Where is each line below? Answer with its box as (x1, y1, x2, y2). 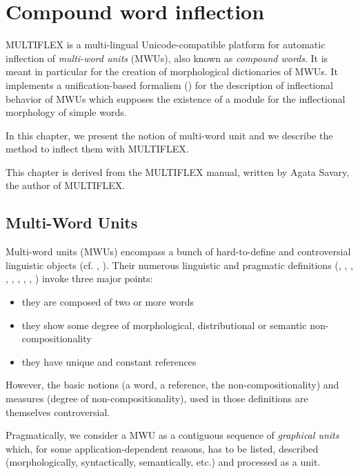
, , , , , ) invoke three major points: (6, 271, 153, 286)
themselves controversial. (6, 404, 110, 419)
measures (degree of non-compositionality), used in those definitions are (6, 391, 308, 406)
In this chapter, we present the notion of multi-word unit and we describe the (6, 128, 333, 142)
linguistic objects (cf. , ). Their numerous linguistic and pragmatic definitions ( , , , (6, 257, 353, 272)
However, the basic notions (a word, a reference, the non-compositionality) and (6, 377, 339, 392)
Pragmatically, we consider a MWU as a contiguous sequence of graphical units (6, 428, 339, 442)
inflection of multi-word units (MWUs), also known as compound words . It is (6, 50, 328, 65)
